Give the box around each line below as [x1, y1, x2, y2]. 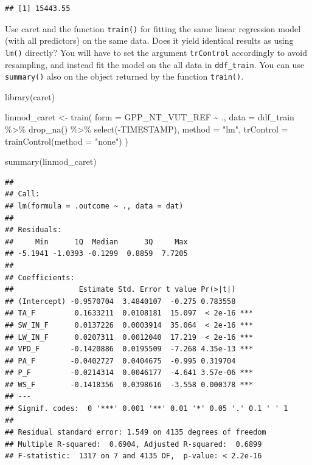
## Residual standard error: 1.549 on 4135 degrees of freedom [5, 428, 266, 437]
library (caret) [5, 90, 55, 103]
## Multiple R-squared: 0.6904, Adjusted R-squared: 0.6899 [5, 439, 262, 449]
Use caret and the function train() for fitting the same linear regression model [5, 22, 301, 35]
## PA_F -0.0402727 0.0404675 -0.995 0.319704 [5, 356, 236, 365]
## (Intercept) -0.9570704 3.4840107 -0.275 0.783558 [5, 297, 236, 306]
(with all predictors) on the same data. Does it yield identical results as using [5, 34, 294, 47]
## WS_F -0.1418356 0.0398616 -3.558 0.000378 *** [5, 380, 254, 389]
